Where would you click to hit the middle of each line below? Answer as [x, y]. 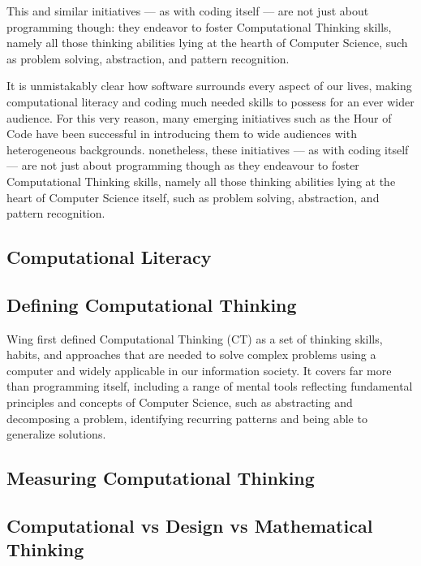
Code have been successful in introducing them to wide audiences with [182, 134]
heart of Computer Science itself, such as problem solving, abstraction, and [193, 197]
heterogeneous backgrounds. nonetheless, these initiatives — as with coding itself [208, 149]
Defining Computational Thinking [152, 304]
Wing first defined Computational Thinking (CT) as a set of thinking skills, [195, 338]
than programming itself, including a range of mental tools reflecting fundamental [210, 386]
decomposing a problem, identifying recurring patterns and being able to [187, 418]
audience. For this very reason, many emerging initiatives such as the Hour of [199, 117]
